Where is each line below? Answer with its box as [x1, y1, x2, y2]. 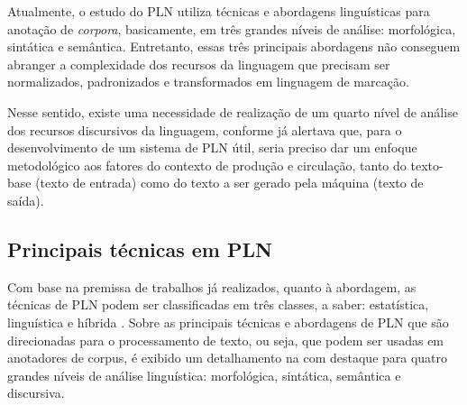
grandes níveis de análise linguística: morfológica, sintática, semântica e [7, 365, 401, 384]
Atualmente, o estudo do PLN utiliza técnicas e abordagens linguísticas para [7, 2, 430, 20]
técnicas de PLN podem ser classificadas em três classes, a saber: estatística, [7, 295, 429, 314]
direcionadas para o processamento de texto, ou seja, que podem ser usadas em [7, 330, 444, 349]
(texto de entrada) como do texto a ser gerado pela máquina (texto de [35, 173, 424, 192]
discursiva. [7, 383, 65, 402]
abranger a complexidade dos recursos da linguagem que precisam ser [7, 54, 390, 73]
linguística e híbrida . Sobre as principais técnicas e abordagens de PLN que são [7, 312, 449, 331]
